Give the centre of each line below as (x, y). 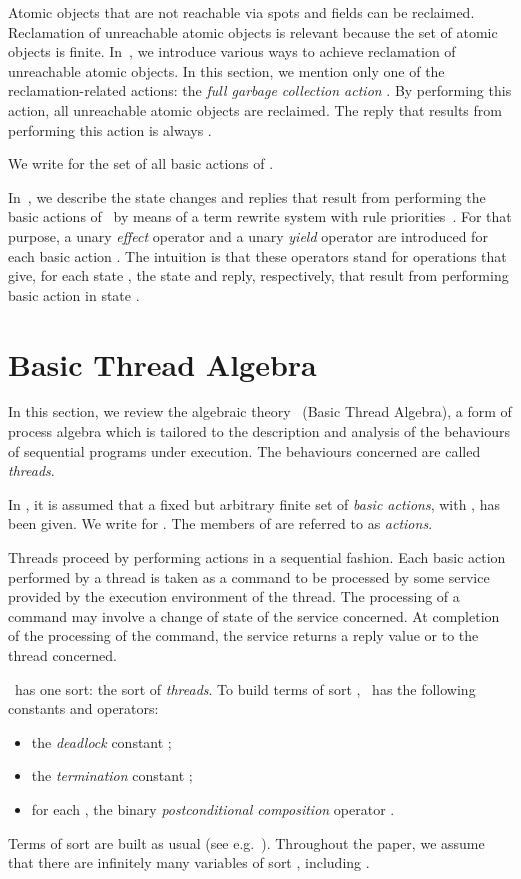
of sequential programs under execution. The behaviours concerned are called (244, 450)
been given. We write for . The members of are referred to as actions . (220, 523)
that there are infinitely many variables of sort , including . (189, 862)
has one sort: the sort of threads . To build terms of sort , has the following (245, 688)
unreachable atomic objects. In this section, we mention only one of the (226, 70)
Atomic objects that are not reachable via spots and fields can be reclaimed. (241, 12)
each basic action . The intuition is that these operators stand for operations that (257, 255)
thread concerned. (62, 654)
